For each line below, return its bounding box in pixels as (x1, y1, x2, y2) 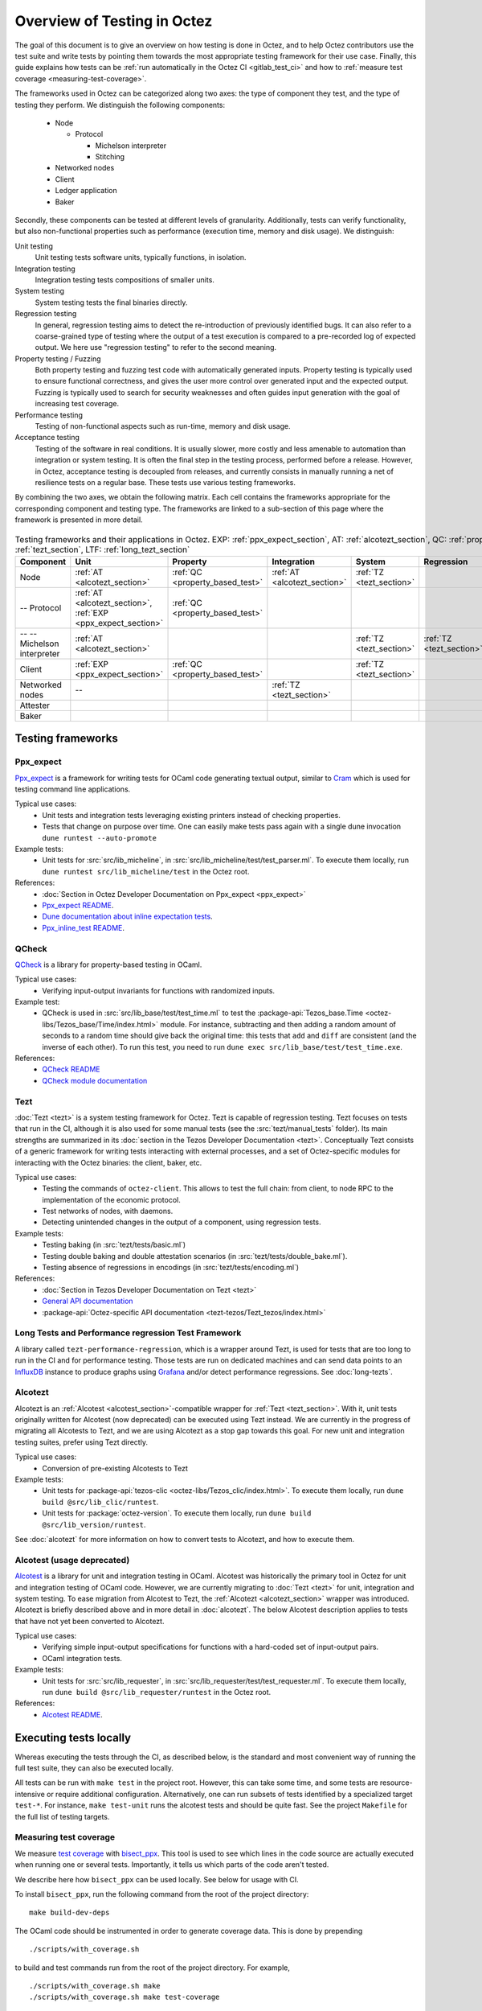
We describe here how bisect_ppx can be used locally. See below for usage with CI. (14, 1874, 299, 1884)
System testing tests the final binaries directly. (35, 298, 188, 307)
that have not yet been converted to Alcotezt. (14, 1616, 165, 1626)
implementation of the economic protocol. (42, 1195, 181, 1204)
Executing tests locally (14, 1730, 132, 1745)
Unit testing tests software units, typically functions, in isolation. (35, 253, 247, 262)
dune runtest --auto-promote (42, 833, 157, 842)
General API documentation (42, 1296, 133, 1306)
